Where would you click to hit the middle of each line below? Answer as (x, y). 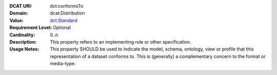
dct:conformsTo (67, 6)
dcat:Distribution (67, 13)
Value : (17, 20)
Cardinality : (22, 35)
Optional (62, 28)
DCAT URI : (21, 6)
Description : (23, 42)
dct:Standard (64, 20)
